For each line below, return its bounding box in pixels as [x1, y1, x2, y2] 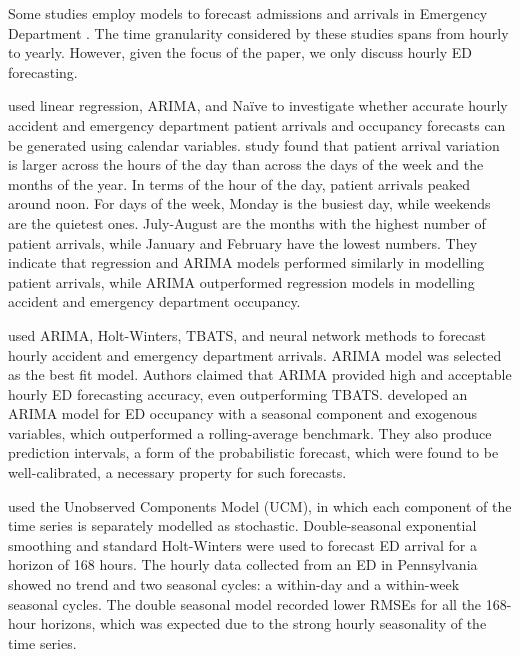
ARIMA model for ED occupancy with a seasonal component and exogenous [8, 403, 478, 424]
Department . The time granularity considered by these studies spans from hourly [8, 22, 509, 43]
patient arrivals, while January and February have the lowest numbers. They [8, 232, 478, 253]
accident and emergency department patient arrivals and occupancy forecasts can [8, 114, 506, 135]
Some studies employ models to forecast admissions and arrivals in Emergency [8, 3, 488, 23]
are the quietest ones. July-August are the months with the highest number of [8, 212, 486, 233]
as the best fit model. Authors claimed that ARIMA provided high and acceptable [8, 364, 512, 385]
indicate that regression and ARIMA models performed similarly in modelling [8, 252, 485, 273]
